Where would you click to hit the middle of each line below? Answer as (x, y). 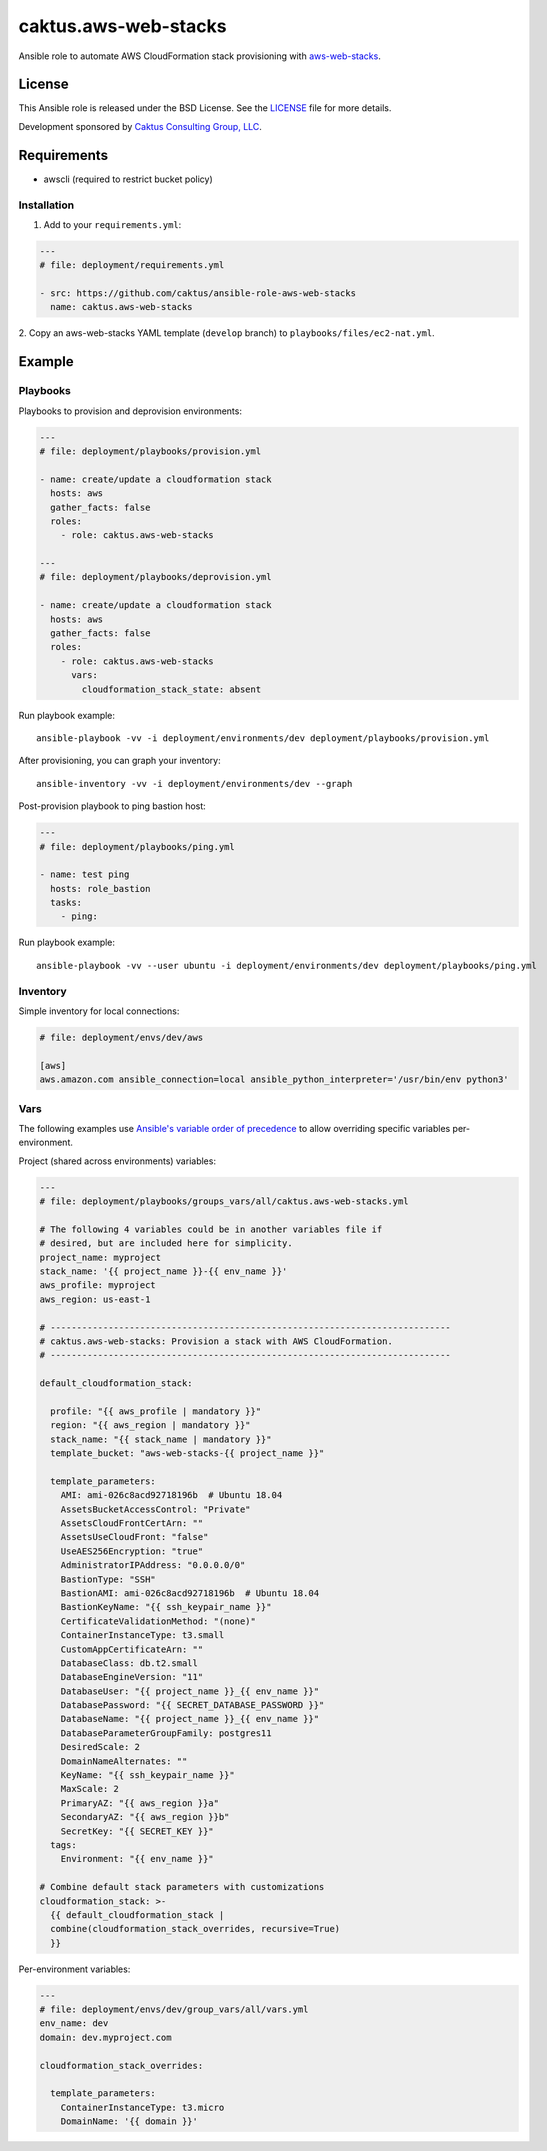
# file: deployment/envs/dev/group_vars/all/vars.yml (174, 2009)
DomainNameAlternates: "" (124, 1761)
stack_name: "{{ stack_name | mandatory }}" (161, 1439)
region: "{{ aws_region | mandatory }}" (150, 1425)
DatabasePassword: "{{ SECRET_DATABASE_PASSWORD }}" (192, 1705)
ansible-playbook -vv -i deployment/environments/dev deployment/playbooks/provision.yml (263, 738)
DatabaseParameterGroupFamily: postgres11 (166, 1733)
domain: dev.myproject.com (105, 2037)
